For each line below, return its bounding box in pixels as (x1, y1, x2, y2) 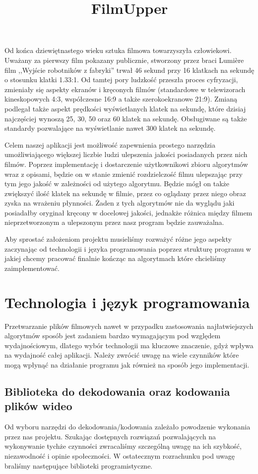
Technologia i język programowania (4, 292, 250, 312)
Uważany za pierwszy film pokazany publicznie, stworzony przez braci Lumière (4, 54, 244, 65)
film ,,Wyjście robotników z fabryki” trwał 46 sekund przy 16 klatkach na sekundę (4, 64, 255, 75)
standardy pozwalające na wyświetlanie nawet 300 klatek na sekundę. (4, 123, 216, 133)
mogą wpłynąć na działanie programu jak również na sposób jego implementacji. (4, 359, 250, 369)
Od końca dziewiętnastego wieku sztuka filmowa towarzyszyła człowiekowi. (4, 45, 232, 55)
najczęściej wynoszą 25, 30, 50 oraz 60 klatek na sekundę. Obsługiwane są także (4, 113, 247, 123)
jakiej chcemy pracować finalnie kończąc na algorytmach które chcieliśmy (4, 253, 226, 263)
